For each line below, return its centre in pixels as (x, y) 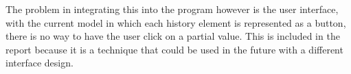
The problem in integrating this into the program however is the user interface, (172, 9)
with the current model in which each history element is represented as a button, (176, 22)
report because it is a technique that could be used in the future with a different (174, 49)
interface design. (39, 63)
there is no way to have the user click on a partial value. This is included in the (173, 36)
